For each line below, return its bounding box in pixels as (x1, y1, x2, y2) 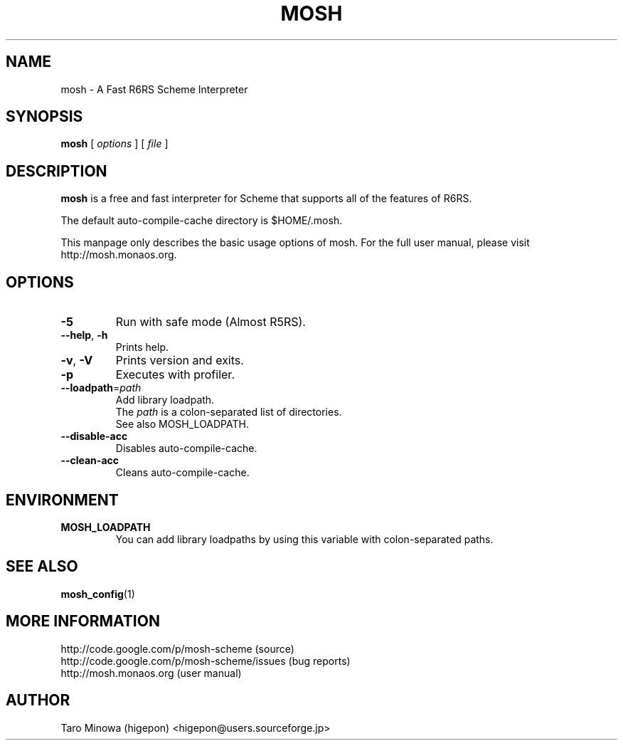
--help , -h (60, 329, 108, 342)
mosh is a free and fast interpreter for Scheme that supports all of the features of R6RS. (60, 192, 472, 205)
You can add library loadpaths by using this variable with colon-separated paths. (115, 532, 494, 545)
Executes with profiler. (115, 367, 235, 382)
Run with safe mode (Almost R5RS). (115, 315, 306, 330)
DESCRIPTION (6, 162, 107, 180)
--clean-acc (60, 454, 119, 467)
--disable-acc (60, 430, 128, 443)
